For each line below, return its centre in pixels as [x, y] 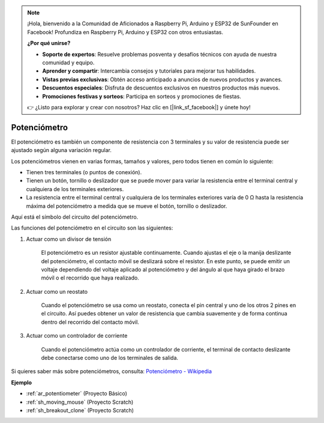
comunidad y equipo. [68, 62]
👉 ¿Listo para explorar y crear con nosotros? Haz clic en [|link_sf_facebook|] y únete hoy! [139, 107]
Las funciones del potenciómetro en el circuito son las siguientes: [92, 228]
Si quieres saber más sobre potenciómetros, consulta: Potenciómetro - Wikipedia [112, 371]
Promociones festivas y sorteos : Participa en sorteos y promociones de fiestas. [142, 96]
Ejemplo [22, 382]
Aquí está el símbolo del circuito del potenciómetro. [75, 217]
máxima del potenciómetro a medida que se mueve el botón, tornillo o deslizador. [127, 206]
